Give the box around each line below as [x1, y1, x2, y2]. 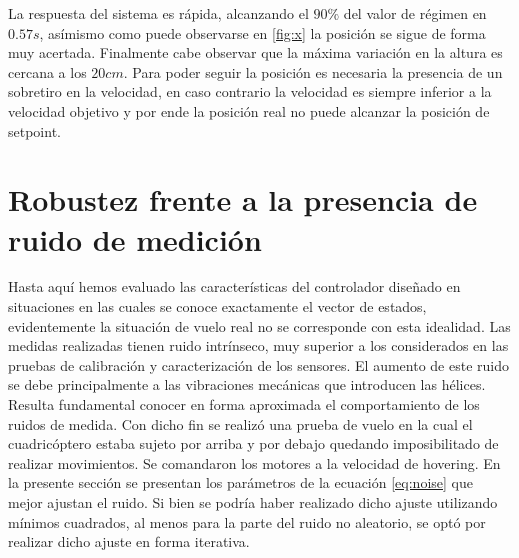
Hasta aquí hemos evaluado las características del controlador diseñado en [8, 276, 461, 297]
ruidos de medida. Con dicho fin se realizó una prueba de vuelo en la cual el [8, 413, 473, 434]
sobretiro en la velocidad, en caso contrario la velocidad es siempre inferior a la [8, 81, 492, 102]
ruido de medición [8, 218, 262, 259]
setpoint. [8, 120, 61, 141]
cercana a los [8, 61, 87, 82]
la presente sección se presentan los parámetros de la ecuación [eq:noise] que [8, 472, 473, 493]
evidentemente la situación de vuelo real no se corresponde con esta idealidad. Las [8, 315, 511, 336]
